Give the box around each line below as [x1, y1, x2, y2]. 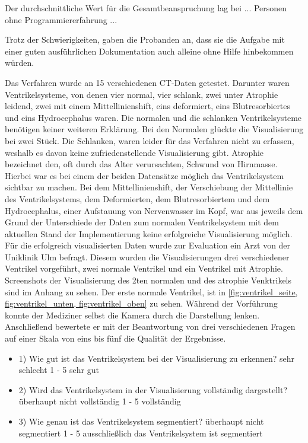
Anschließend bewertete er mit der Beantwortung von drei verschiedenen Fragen [5, 320, 296, 333]
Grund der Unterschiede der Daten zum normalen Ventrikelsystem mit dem [5, 216, 279, 228]
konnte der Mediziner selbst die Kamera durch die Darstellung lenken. [5, 308, 260, 321]
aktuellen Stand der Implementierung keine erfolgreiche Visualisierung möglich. [5, 227, 293, 240]
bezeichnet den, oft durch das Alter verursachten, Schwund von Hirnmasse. [5, 158, 278, 170]
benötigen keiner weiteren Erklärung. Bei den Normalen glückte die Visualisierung [5, 123, 304, 135]
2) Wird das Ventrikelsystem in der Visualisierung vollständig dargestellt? [18, 383, 288, 396]
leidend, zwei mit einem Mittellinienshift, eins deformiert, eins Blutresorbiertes [5, 100, 291, 112]
